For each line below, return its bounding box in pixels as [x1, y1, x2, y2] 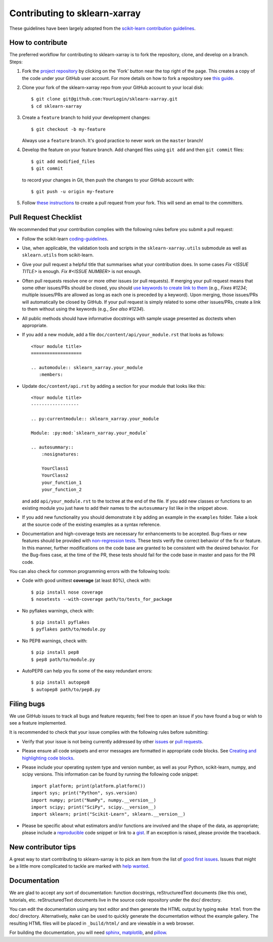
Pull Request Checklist [9, 213, 82, 222]
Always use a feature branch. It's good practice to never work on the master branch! [22, 137, 203, 144]
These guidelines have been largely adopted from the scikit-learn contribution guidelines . [9, 25, 196, 31]
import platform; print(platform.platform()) [31, 783, 146, 789]
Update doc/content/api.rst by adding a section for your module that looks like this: [22, 383, 206, 389]
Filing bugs [9, 699, 45, 708]
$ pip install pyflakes [31, 619, 90, 625]
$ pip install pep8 [31, 650, 79, 655]
